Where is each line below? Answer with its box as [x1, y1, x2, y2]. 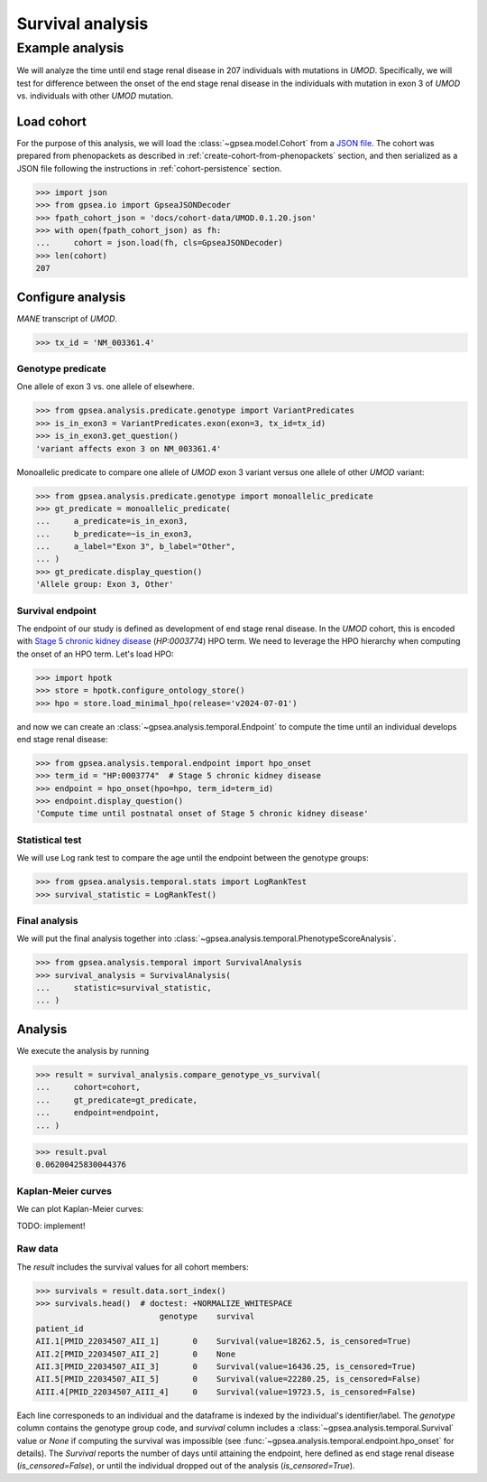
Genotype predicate [16, 362, 107, 375]
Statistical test [16, 834, 82, 846]
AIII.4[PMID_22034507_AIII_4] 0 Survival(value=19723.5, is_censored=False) [35, 1386, 417, 1397]
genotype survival [159, 1310, 255, 1321]
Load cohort [16, 114, 87, 129]
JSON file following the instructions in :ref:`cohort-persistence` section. [16, 163, 282, 173]
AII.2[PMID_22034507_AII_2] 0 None [35, 1348, 236, 1359]
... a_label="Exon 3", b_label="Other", [35, 542, 236, 552]
